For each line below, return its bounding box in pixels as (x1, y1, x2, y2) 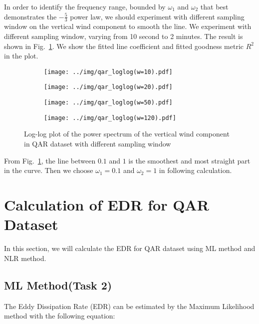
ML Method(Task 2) (4, 277, 112, 292)
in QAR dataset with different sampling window (24, 138, 171, 149)
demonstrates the (4, 11, 57, 21)
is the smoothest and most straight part (128, 155, 251, 165)
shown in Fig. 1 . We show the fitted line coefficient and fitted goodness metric (4, 40, 244, 51)
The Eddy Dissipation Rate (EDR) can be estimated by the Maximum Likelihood (4, 300, 255, 311)
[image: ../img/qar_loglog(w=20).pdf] (44, 83, 173, 91)
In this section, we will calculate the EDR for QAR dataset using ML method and (4, 243, 256, 253)
